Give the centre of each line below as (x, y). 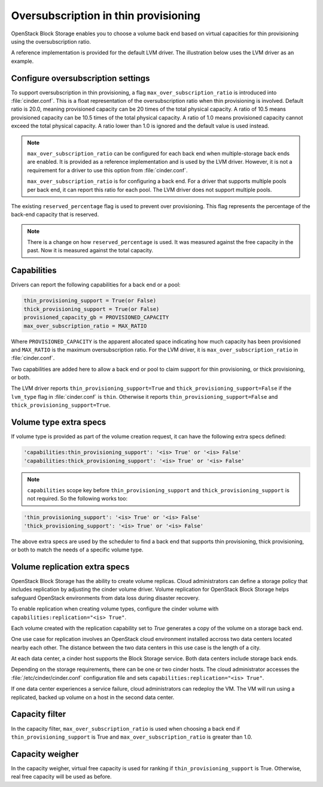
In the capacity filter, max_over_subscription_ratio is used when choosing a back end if (126, 728)
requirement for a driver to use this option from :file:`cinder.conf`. (107, 170)
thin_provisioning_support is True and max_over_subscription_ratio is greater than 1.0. (132, 737)
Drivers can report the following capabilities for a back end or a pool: (96, 285)
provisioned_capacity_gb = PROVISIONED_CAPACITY (96, 318)
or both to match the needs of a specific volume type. (77, 550)
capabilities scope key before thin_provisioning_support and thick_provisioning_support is (158, 490)
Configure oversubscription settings (80, 78)
